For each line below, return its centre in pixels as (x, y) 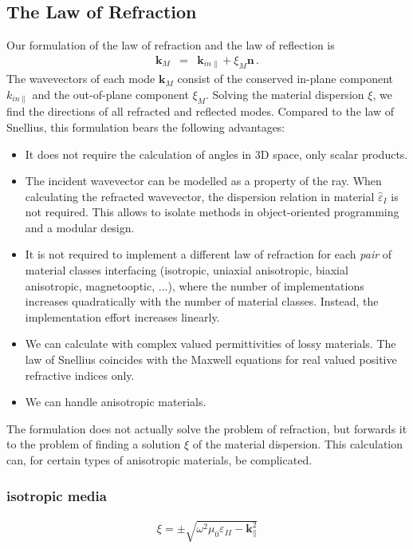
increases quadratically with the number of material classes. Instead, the (202, 301)
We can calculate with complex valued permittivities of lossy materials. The (210, 344)
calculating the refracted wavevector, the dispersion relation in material (200, 196)
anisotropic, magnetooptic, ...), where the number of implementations (195, 285)
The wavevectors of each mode (81, 79)
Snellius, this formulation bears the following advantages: (146, 126)
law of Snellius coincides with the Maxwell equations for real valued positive (211, 359)
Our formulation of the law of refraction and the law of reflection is (171, 45)
